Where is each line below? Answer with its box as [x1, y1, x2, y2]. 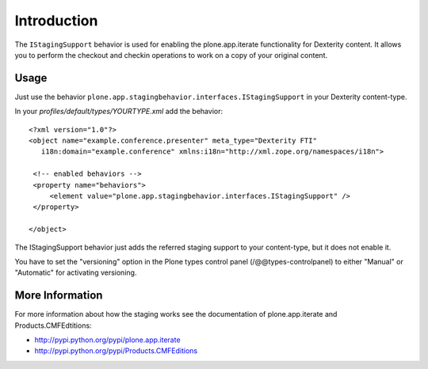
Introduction [14, 12, 98, 29]
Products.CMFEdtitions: [14, 321, 92, 330]
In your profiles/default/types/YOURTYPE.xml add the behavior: [14, 107, 224, 116]
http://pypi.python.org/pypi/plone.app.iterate [34, 335, 182, 344]
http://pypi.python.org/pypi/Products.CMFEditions [34, 346, 198, 356]
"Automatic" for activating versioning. [14, 268, 137, 277]
